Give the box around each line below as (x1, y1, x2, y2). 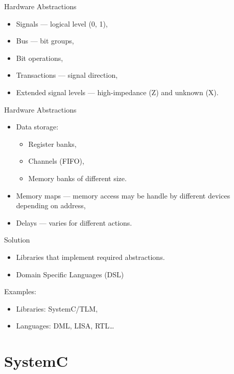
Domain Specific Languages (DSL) (16, 269, 124, 279)
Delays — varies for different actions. (16, 217, 132, 228)
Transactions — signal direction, (16, 70, 118, 80)
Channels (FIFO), (28, 156, 84, 166)
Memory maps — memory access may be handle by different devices (16, 190, 230, 201)
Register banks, (28, 138, 77, 149)
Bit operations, (16, 52, 63, 63)
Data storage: (16, 121, 59, 132)
